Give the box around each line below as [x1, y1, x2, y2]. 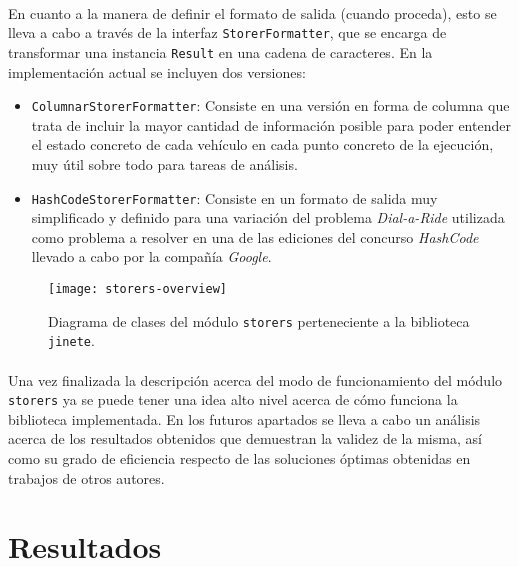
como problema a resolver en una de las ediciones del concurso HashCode [31, 226, 479, 247]
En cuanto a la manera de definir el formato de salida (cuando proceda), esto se [8, 2, 497, 23]
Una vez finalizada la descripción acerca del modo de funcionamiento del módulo [8, 369, 503, 390]
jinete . [48, 330, 95, 351]
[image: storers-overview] [48, 281, 227, 296]
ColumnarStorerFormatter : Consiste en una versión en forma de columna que [31, 95, 510, 116]
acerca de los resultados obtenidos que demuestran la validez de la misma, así [8, 428, 482, 449]
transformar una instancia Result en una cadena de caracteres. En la [8, 41, 433, 62]
